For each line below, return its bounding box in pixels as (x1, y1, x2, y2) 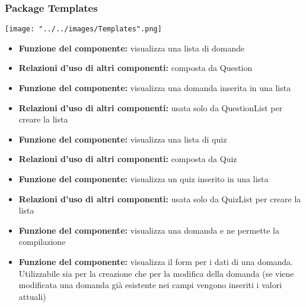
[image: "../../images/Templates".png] (5, 25, 162, 34)
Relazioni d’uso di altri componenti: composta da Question (18, 62, 253, 74)
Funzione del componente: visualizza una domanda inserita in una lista (18, 82, 291, 94)
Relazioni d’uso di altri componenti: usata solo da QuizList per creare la (18, 192, 301, 205)
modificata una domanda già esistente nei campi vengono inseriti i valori (18, 279, 282, 291)
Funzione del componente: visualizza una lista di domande (18, 41, 245, 54)
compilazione (18, 235, 66, 248)
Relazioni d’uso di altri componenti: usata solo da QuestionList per (18, 101, 283, 114)
